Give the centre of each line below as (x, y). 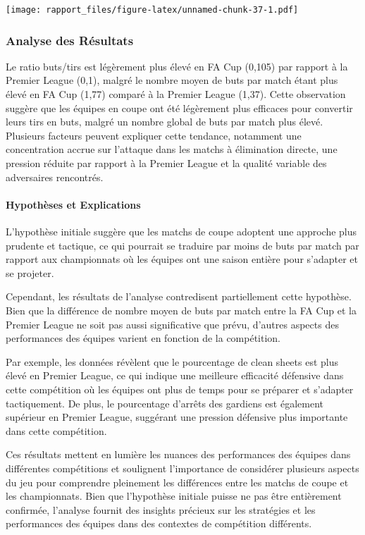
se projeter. (30, 272)
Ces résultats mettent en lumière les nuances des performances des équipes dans (178, 454)
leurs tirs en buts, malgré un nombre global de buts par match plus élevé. (165, 122)
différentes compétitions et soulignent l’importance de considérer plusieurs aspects (182, 468)
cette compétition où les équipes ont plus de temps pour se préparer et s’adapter (180, 389)
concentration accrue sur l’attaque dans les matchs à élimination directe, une (172, 149)
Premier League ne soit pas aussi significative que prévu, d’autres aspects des (172, 324)
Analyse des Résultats (70, 40)
